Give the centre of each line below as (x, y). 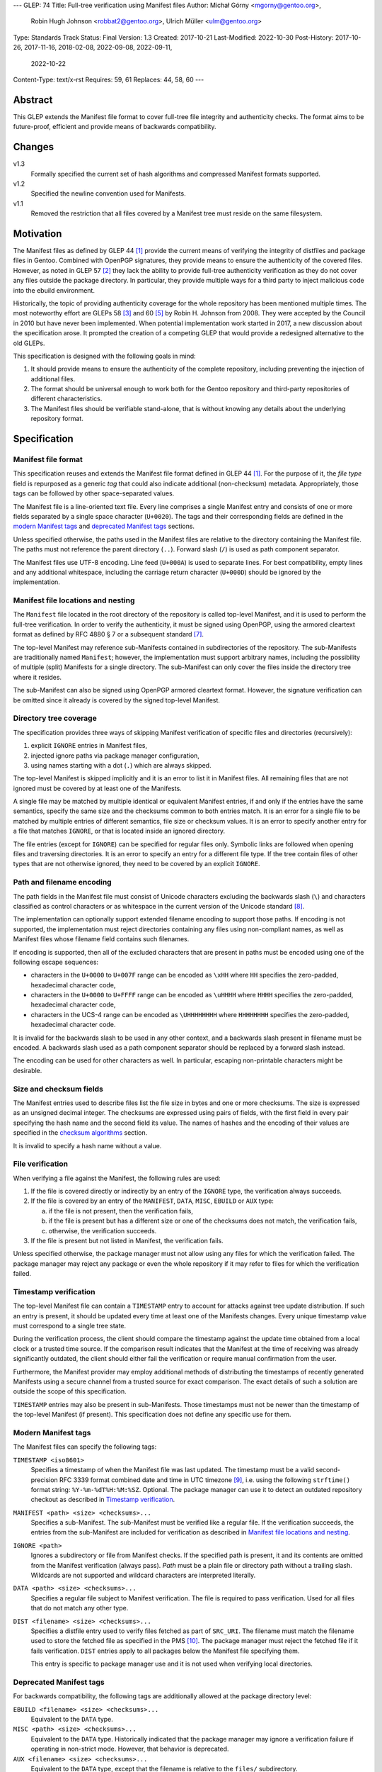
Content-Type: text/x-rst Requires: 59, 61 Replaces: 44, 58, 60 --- (109, 79)
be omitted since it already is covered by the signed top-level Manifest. (117, 700)
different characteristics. (66, 399)
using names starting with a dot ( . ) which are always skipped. (121, 765)
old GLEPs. (29, 343)
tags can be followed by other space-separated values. (94, 493)
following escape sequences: (56, 962)
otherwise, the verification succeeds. (103, 1230)
